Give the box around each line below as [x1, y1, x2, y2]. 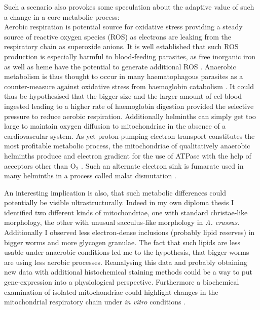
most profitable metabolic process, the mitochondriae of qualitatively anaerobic [4, 140, 250, 151]
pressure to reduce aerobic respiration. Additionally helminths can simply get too [4, 110, 256, 121]
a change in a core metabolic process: [4, 11, 120, 22]
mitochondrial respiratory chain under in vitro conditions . [4, 296, 186, 307]
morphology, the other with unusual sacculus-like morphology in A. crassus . [4, 217, 240, 227]
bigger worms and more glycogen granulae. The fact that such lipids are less [4, 237, 241, 247]
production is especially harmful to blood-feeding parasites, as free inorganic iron [4, 51, 256, 61]
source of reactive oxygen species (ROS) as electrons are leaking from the [4, 31, 231, 42]
